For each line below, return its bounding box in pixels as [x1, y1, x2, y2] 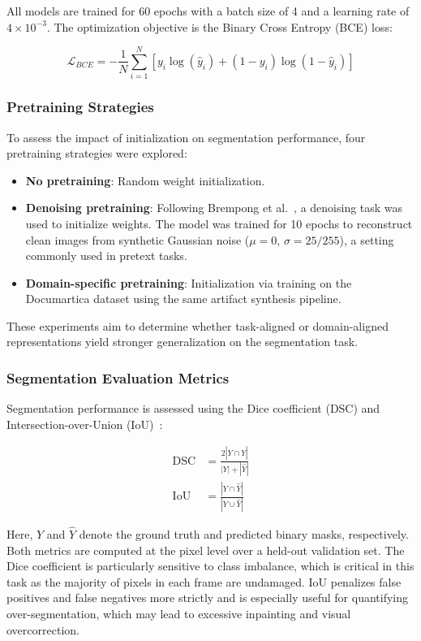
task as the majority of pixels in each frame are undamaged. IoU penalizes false [6, 573, 402, 590]
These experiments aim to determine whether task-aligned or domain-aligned [6, 317, 389, 334]
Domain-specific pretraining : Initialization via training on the [25, 274, 352, 291]
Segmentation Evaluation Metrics [6, 367, 230, 388]
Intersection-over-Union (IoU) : [6, 415, 163, 432]
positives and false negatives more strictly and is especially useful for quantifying [6, 589, 409, 606]
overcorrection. [6, 621, 79, 638]
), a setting [339, 231, 394, 248]
